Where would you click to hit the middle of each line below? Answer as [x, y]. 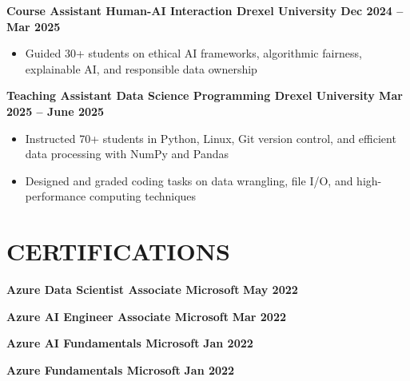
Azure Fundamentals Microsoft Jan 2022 [121, 369]
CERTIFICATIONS [118, 251]
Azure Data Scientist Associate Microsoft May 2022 [152, 290]
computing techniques [143, 196]
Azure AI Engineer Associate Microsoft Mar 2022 [146, 316]
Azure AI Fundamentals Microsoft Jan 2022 [130, 343]
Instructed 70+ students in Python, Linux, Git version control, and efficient [211, 138]
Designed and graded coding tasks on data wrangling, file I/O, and [189, 180]
